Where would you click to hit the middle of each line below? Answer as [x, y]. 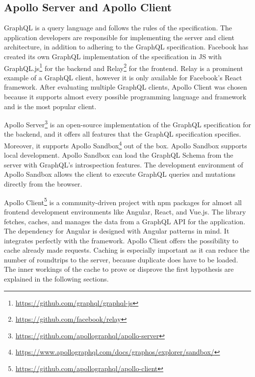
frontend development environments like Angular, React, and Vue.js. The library [125, 211]
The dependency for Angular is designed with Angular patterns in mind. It [117, 231]
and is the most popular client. [50, 106]
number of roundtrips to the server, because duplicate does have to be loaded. [121, 259]
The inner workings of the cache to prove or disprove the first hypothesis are [119, 269]
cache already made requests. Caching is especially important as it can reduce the [127, 250]
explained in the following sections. [56, 279]
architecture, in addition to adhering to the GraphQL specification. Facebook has [126, 47]
